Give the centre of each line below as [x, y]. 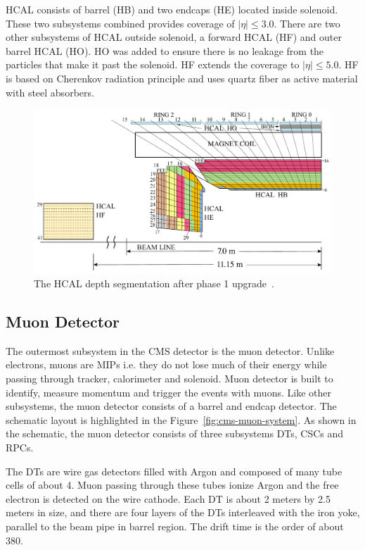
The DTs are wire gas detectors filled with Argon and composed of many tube [174, 471]
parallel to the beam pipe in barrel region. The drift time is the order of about [175, 526]
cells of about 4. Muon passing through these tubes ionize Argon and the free [172, 485]
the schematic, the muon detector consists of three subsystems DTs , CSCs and [175, 433]
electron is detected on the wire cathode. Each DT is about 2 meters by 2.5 [168, 498]
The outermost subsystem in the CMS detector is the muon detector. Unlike [170, 350]
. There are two [307, 23]
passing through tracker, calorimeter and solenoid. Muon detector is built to [169, 379]
